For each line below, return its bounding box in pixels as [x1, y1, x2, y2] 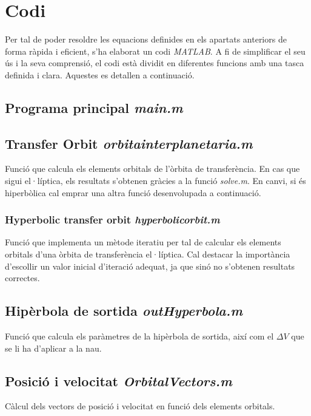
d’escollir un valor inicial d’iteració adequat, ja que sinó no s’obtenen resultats [5, 259, 295, 272]
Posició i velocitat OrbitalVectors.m [5, 371, 232, 390]
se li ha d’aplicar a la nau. [5, 341, 102, 354]
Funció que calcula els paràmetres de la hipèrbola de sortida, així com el [5, 330, 274, 343]
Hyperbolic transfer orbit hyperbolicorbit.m [5, 212, 220, 227]
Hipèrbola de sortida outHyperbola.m [5, 301, 243, 320]
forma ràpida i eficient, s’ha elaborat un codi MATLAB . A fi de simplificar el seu [5, 44, 306, 57]
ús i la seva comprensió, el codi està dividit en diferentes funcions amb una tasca [5, 56, 304, 69]
